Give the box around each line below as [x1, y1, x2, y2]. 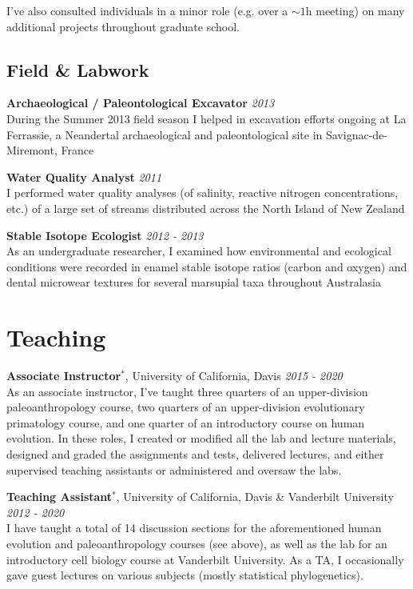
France [61, 142, 94, 158]
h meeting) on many [305, 2, 405, 18]
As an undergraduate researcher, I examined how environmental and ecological [6, 242, 391, 259]
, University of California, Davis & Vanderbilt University [116, 488, 394, 505]
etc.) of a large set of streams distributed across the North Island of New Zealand [6, 199, 405, 216]
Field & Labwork [6, 57, 149, 82]
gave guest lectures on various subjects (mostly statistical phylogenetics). [6, 567, 363, 583]
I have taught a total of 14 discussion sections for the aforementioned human [6, 519, 382, 536]
